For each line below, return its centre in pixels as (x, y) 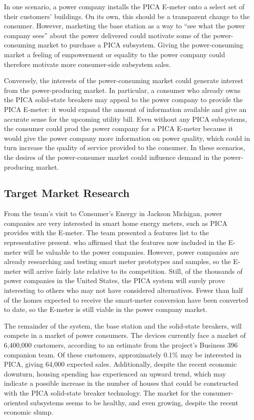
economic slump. (29, 412)
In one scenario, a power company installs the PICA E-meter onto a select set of (124, 6)
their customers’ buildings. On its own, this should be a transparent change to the (127, 16)
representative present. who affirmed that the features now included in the (115, 242)
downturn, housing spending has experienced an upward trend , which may (115, 373)
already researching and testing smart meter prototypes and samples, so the (117, 261)
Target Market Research (67, 193)
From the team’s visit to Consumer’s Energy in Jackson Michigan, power (113, 213)
